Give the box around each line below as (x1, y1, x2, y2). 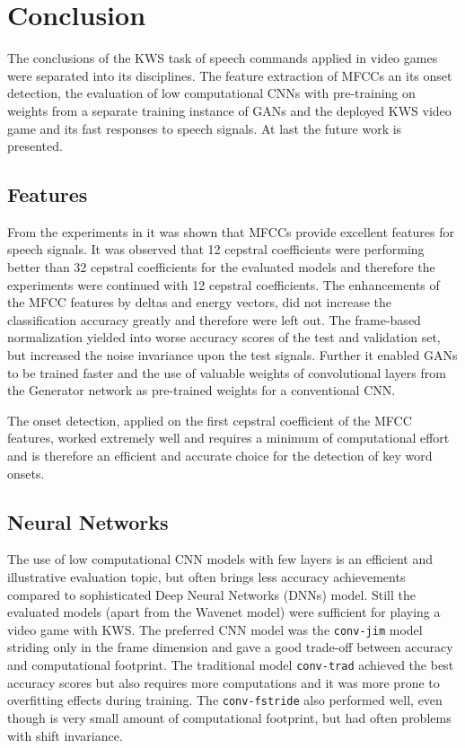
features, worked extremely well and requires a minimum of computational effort (7, 428, 450, 447)
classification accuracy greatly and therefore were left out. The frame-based (7, 310, 421, 329)
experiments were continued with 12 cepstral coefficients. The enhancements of (7, 275, 440, 294)
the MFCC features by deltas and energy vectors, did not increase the (7, 293, 392, 312)
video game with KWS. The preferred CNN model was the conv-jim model (7, 620, 423, 638)
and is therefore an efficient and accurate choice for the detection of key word (7, 446, 433, 465)
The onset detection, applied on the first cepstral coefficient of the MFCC (7, 410, 412, 429)
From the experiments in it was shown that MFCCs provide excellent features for (7, 222, 454, 241)
